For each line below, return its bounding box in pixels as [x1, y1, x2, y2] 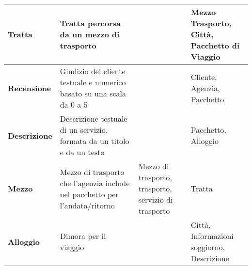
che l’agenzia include [60, 177, 130, 189]
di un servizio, [60, 124, 108, 135]
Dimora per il [60, 230, 106, 241]
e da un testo [60, 146, 105, 158]
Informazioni [190, 230, 234, 241]
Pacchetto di [190, 40, 240, 51]
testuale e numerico [60, 77, 126, 88]
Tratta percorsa [60, 17, 121, 29]
